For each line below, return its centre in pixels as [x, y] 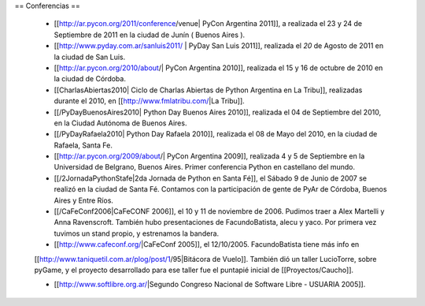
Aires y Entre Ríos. [84, 200]
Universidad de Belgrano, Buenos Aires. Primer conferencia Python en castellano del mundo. [205, 167]
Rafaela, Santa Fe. [83, 145]
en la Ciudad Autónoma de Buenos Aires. [120, 123]
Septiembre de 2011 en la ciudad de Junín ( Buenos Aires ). [150, 35]
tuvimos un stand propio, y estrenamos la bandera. [137, 233]
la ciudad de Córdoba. [90, 79]
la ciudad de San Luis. [90, 57]
